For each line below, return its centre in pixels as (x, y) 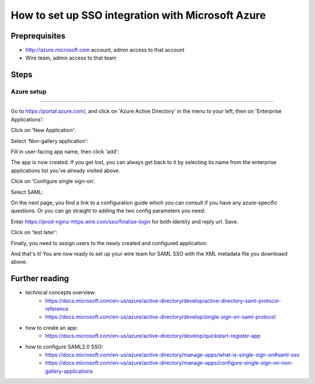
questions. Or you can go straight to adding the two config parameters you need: (108, 211)
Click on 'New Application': (43, 130)
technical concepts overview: (61, 292)
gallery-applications (69, 371)
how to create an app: (52, 327)
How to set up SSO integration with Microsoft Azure (138, 15)
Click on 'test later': (34, 232)
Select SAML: (27, 192)
